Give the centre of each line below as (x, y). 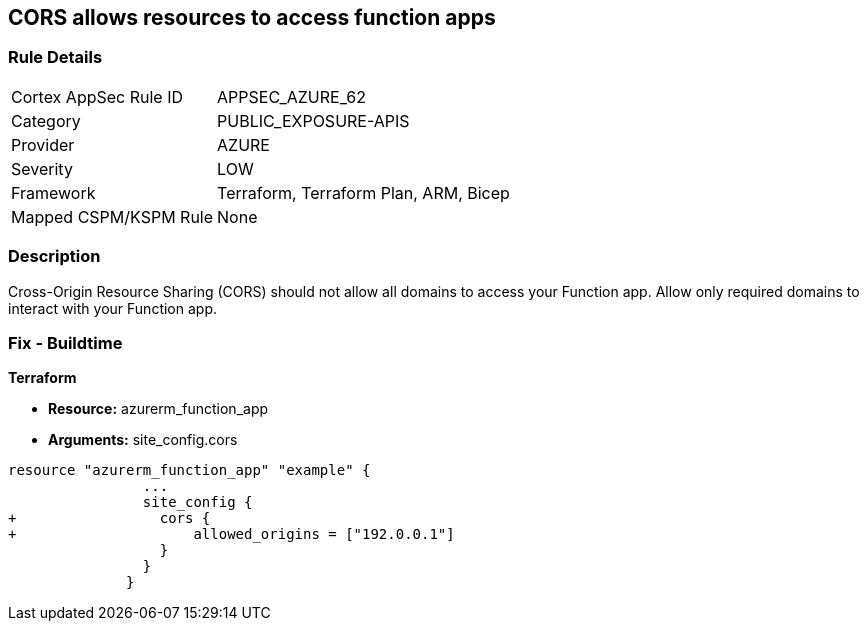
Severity (42, 168)
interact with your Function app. (112, 308)
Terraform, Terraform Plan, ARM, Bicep (363, 192)
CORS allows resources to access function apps (252, 17)
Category (46, 120)
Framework (53, 192)
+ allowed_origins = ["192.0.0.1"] (231, 534)
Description (54, 256)
